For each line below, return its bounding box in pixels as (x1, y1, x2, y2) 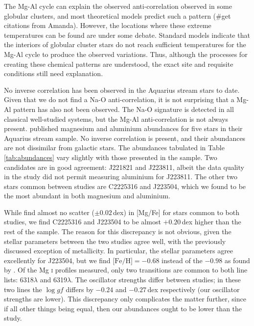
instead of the (162, 255, 203, 265)
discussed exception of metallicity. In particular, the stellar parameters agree (4, 245, 233, 256)
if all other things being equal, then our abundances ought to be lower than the (4, 303, 242, 313)
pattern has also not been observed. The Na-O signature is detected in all (13, 104, 234, 114)
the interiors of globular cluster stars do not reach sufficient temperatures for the (4, 39, 246, 50)
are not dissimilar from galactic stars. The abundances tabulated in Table (4, 142, 225, 153)
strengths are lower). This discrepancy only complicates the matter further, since (4, 294, 246, 304)
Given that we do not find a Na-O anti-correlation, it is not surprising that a (4, 94, 234, 105)
